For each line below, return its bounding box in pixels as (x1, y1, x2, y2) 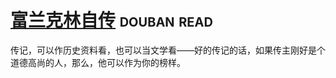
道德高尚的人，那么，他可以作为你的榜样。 (10, 56, 186, 68)
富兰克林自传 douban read (10, 9, 213, 32)
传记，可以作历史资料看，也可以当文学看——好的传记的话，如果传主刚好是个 (10, 44, 326, 56)
